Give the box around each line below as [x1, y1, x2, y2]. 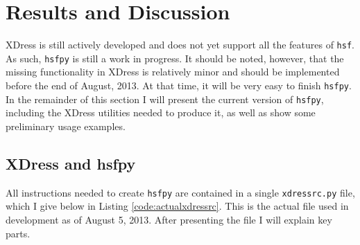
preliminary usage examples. [6, 118, 126, 133]
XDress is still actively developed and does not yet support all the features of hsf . [6, 37, 354, 52]
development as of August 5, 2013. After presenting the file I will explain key [6, 212, 332, 226]
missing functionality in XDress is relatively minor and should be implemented [6, 64, 340, 79]
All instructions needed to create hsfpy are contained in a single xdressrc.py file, [6, 185, 355, 199]
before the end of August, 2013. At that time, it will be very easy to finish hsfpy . [6, 78, 352, 93]
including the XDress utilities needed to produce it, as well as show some [6, 105, 316, 120]
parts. [6, 226, 31, 240]
